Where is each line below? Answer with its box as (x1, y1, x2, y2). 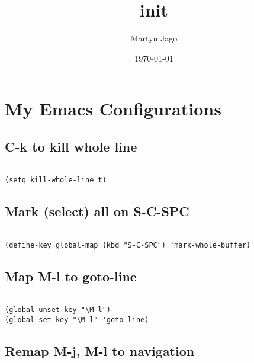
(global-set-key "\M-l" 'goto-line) (5, 316, 149, 325)
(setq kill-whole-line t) (5, 176, 107, 185)
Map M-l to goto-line (5, 266, 137, 285)
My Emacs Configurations (5, 97, 221, 121)
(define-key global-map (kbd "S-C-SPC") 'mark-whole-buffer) (5, 240, 251, 249)
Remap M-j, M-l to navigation (5, 342, 195, 360)
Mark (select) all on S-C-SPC (5, 202, 189, 220)
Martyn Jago (130, 32, 178, 44)
